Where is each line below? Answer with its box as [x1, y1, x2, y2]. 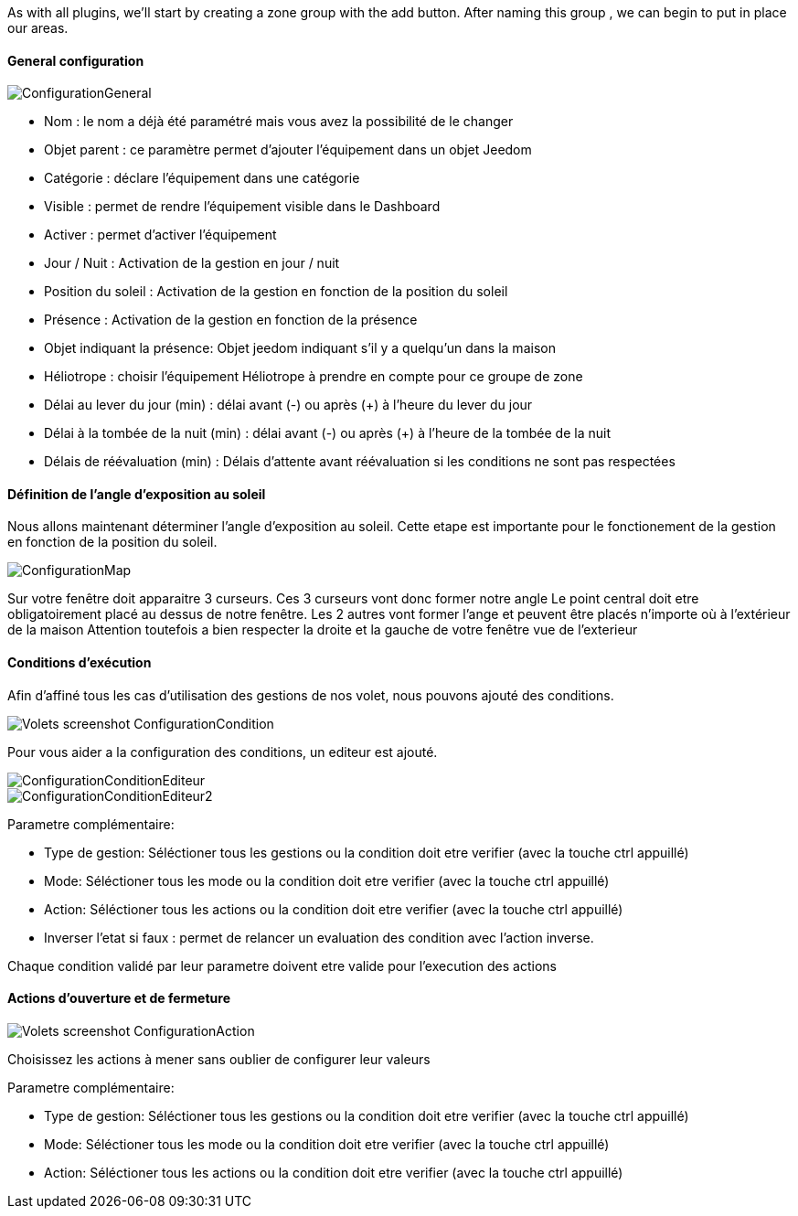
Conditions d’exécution [7, 655, 152, 671]
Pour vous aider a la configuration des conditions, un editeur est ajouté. [7, 743, 438, 760]
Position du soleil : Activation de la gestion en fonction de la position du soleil [44, 283, 508, 300]
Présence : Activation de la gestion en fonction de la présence [44, 312, 418, 328]
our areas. [7, 20, 69, 36]
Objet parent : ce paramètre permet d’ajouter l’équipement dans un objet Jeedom [44, 142, 532, 158]
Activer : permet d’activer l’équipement [44, 227, 277, 243]
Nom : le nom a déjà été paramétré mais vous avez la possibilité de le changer [44, 113, 514, 130]
